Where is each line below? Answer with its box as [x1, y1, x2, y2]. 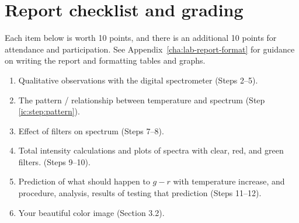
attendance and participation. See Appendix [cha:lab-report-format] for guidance [5, 43, 295, 55]
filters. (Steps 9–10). [18, 155, 91, 168]
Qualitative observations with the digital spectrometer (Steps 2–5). [18, 74, 258, 86]
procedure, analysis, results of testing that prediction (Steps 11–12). [18, 187, 262, 199]
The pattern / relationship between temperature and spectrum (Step [18, 93, 265, 106]
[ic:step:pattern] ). [18, 105, 80, 117]
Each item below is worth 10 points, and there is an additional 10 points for [5, 32, 277, 44]
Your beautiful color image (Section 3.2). [18, 206, 165, 218]
